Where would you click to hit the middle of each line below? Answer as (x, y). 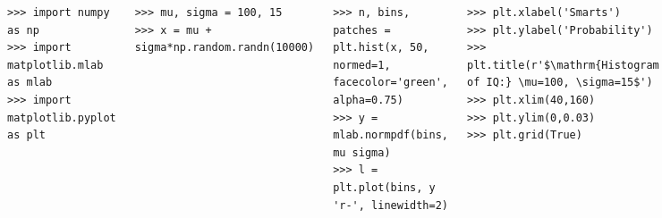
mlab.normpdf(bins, (390, 135)
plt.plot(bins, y (384, 187)
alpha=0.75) (368, 100)
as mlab (30, 83)
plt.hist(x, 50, (381, 48)
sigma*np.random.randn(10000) (225, 48)
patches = (362, 30)
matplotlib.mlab (55, 65)
